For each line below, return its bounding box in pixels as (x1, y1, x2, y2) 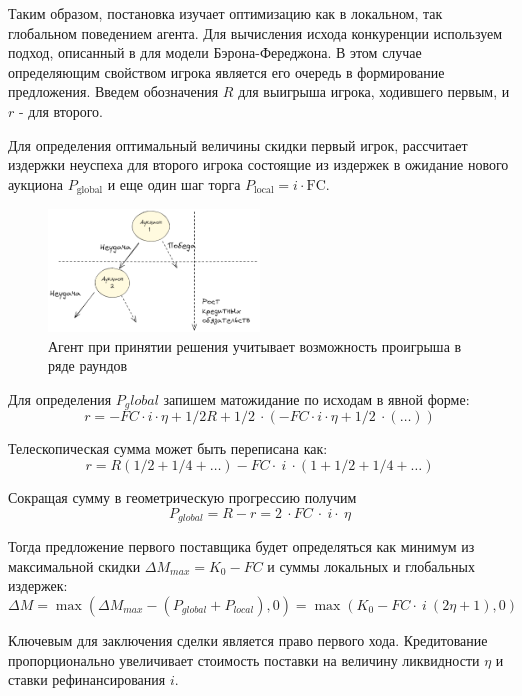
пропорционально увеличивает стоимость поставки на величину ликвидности (8, 649, 480, 670)
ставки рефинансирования (8, 669, 166, 690)
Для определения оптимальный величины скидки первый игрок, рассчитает (8, 134, 468, 155)
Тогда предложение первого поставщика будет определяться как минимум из (8, 536, 475, 557)
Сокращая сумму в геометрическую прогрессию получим (8, 487, 357, 508)
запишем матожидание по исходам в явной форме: (163, 389, 470, 410)
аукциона (8, 173, 63, 194)
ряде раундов (48, 355, 128, 376)
